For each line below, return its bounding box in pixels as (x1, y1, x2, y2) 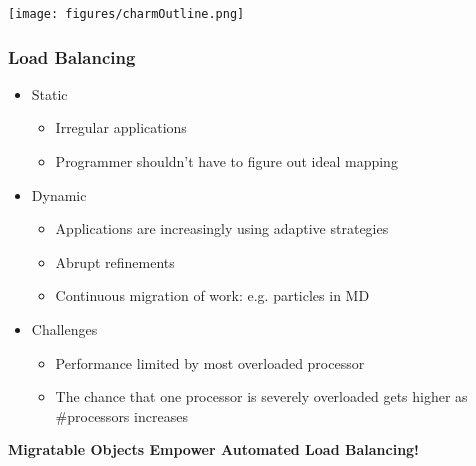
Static (31, 83, 68, 104)
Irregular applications (55, 117, 187, 138)
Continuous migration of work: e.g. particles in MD (55, 285, 370, 306)
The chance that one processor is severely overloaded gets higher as (55, 386, 468, 407)
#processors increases (55, 405, 188, 426)
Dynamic (31, 184, 87, 205)
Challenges (31, 319, 98, 340)
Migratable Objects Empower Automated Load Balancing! (8, 439, 420, 460)
